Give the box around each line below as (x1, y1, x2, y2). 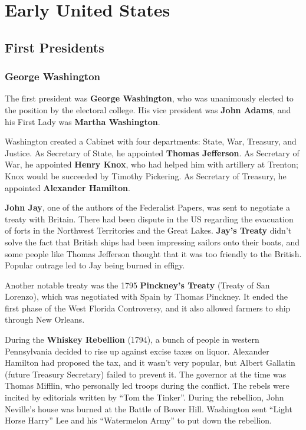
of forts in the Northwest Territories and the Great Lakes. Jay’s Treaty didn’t (5, 224, 292, 237)
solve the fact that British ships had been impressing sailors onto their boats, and (5, 235, 300, 248)
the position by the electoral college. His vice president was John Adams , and (5, 103, 291, 116)
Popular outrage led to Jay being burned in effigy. (5, 259, 185, 271)
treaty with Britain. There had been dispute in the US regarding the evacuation (5, 212, 294, 225)
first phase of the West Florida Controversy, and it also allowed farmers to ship (5, 301, 291, 314)
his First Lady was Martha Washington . (5, 115, 160, 127)
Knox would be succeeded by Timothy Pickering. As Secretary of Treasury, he (5, 169, 287, 182)
